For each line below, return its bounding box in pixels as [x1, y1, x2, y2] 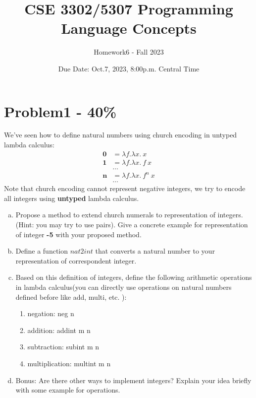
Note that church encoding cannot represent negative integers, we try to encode [4, 183, 246, 194]
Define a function [15, 246, 68, 256]
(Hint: [15, 219, 34, 230]
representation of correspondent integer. [15, 255, 137, 265]
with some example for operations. [15, 385, 120, 395]
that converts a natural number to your [95, 246, 215, 256]
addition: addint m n [27, 325, 91, 335]
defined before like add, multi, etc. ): [15, 291, 127, 302]
